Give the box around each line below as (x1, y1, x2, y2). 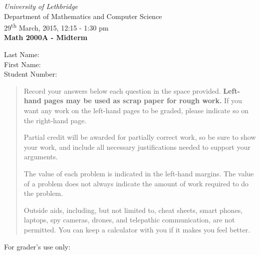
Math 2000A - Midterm (4, 32, 88, 43)
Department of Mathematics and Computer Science (4, 11, 162, 21)
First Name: (4, 59, 41, 69)
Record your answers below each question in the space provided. (24, 85, 221, 96)
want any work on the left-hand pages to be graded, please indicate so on (24, 105, 249, 115)
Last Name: (4, 49, 40, 60)
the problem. (24, 188, 63, 198)
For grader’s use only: (4, 241, 71, 251)
